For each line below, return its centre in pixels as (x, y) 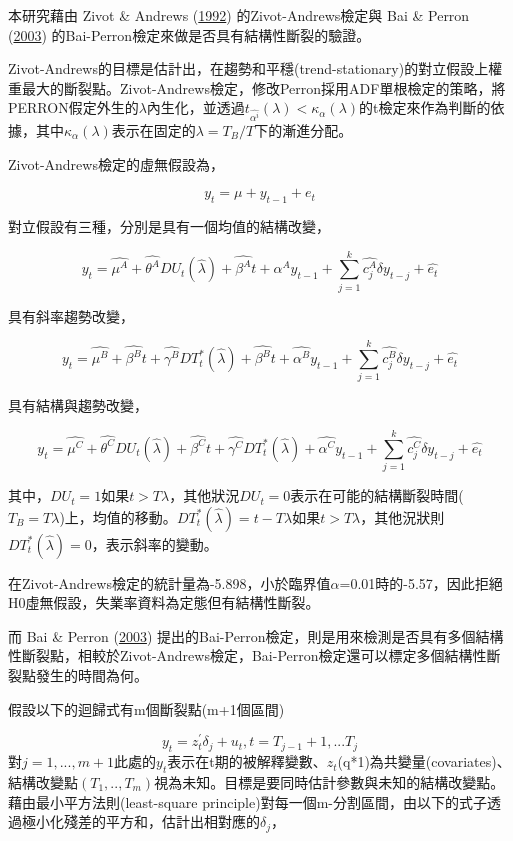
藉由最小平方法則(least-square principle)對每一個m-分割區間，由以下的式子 (247, 801)
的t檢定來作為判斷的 (425, 107)
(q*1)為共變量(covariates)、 (424, 761)
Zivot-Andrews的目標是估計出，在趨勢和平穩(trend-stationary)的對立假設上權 (255, 68)
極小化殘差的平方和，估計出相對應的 (140, 821)
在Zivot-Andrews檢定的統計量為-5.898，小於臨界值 (169, 582)
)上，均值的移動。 (118, 516)
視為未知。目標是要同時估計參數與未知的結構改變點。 (329, 781)
